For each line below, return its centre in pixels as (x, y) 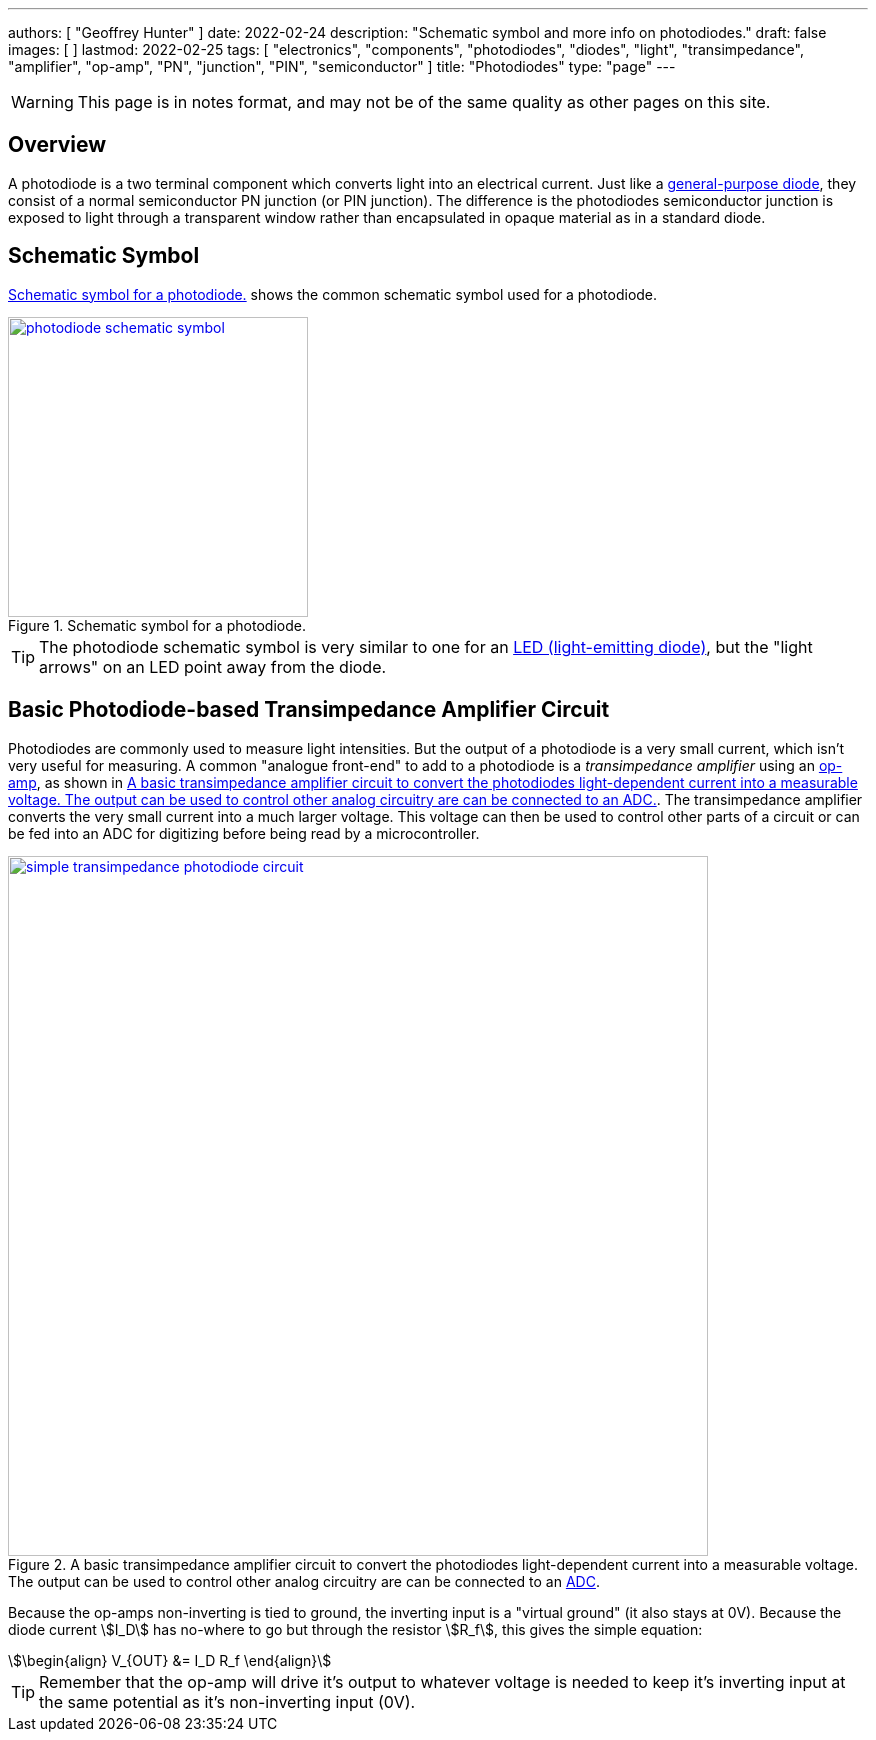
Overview (57, 145)
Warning (42, 102)
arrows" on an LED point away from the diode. (213, 666)
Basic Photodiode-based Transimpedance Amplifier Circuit (309, 710)
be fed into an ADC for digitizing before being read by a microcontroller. (244, 833)
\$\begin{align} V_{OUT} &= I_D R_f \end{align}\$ (170, 1660)
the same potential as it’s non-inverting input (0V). (227, 1701)
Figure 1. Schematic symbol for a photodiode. (157, 625)
